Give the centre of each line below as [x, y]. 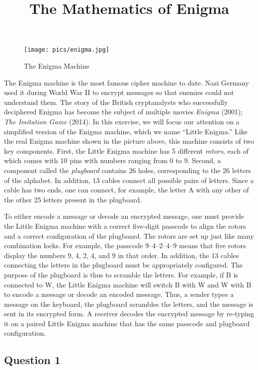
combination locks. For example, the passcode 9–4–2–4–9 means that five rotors [125, 245]
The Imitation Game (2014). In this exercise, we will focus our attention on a [122, 121]
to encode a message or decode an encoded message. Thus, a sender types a [119, 294]
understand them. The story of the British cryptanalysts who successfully [116, 102]
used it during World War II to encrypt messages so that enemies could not [119, 92]
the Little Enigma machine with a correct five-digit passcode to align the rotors [125, 226]
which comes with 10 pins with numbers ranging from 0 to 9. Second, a [113, 160]
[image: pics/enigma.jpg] [67, 50]
